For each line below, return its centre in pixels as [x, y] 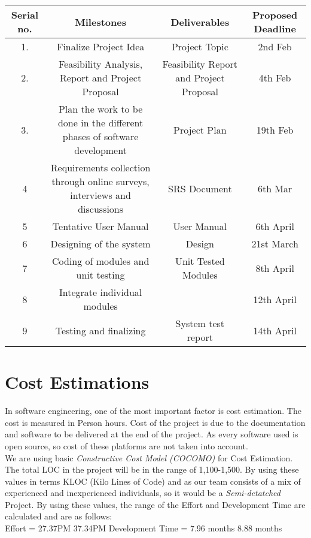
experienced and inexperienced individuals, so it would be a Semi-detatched [143, 493]
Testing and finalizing [100, 330]
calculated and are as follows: [59, 516]
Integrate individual [100, 292]
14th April [275, 330]
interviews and [100, 195]
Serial [25, 15]
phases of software [100, 136]
